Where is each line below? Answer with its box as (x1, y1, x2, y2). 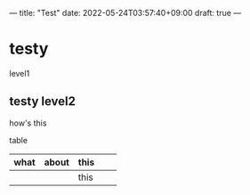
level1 (9, 68, 30, 78)
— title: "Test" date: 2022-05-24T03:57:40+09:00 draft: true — (9, 8, 242, 18)
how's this (9, 118, 47, 128)
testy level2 (9, 93, 76, 110)
